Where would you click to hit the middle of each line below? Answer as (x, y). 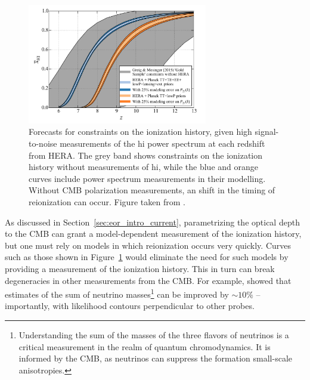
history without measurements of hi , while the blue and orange (143, 167)
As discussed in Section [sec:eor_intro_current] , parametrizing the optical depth (152, 222)
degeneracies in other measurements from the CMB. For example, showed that (148, 280)
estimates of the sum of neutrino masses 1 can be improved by (117, 293)
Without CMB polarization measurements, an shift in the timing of (152, 190)
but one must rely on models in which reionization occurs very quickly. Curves (148, 245)
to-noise (43, 143)
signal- (267, 132)
